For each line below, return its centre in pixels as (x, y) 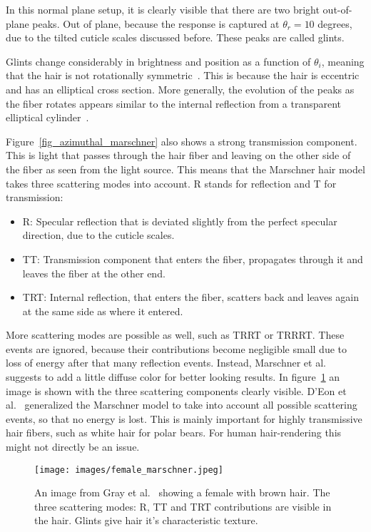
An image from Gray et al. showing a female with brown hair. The (182, 492)
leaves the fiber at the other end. (94, 273)
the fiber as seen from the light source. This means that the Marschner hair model (185, 169)
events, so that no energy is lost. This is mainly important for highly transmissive (184, 418)
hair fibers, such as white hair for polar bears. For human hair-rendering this (174, 433)
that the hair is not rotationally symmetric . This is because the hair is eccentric (183, 75)
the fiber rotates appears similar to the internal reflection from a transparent (174, 103)
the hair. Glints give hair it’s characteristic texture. (146, 520)
